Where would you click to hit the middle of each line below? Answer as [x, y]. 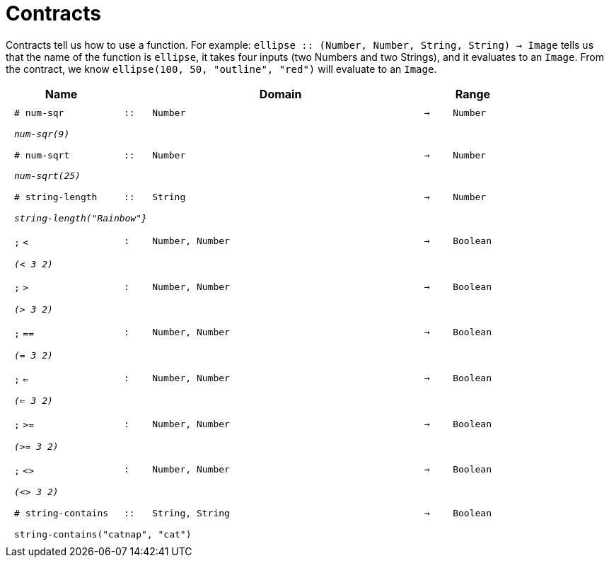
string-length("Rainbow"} [81, 219]
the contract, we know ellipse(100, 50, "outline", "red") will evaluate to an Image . [221, 69]
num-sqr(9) [42, 134]
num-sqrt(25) [47, 176]
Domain [280, 94]
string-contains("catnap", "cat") [103, 534]
